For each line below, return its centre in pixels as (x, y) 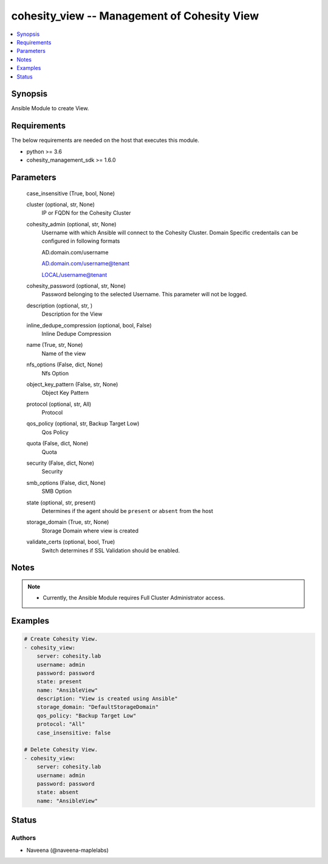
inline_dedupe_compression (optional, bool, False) (89, 325)
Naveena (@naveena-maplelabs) (67, 850)
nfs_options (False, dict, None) (65, 364)
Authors (24, 838)
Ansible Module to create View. (50, 108)
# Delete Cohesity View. (61, 750)
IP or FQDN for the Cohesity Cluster (86, 213)
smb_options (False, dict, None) (66, 483)
